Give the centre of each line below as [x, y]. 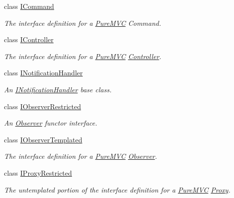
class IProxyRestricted [38, 172]
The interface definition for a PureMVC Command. [83, 23]
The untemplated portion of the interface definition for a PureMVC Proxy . [117, 189]
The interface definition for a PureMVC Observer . [81, 156]
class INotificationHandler [43, 73]
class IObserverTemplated [43, 139]
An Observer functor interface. [51, 123]
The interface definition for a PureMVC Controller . [83, 56]
